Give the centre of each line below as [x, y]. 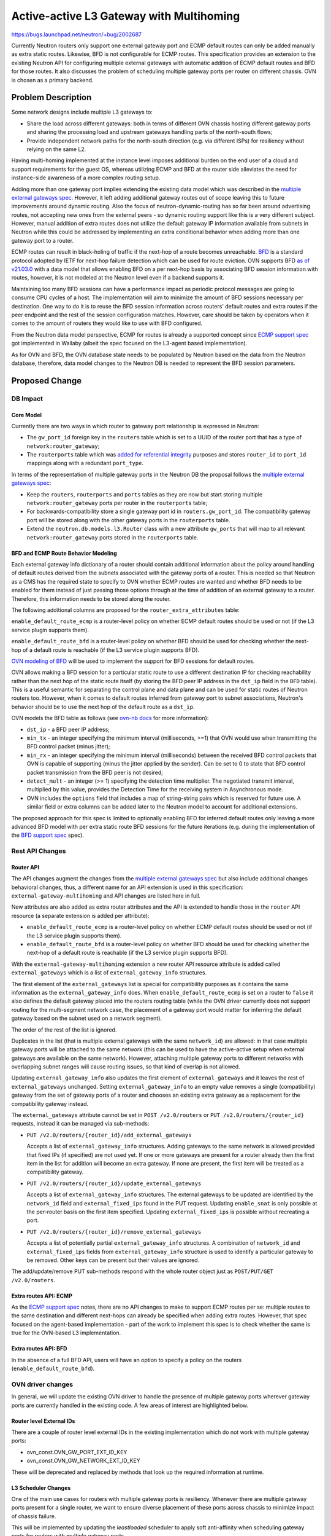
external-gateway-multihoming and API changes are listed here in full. [106, 896]
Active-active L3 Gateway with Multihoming [126, 16]
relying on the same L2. [56, 149]
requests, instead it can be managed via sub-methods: [80, 1124]
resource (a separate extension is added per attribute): [80, 915]
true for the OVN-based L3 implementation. [66, 1333]
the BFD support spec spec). [48, 835]
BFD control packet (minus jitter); [68, 746]
